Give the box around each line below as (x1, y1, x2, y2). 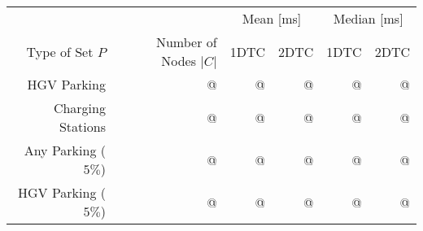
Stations (59, 117, 106, 136)
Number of (155, 33, 217, 51)
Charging (53, 98, 106, 117)
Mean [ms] (242, 9, 302, 28)
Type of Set (26, 41, 94, 61)
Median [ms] (333, 9, 403, 28)
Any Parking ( (24, 141, 106, 159)
